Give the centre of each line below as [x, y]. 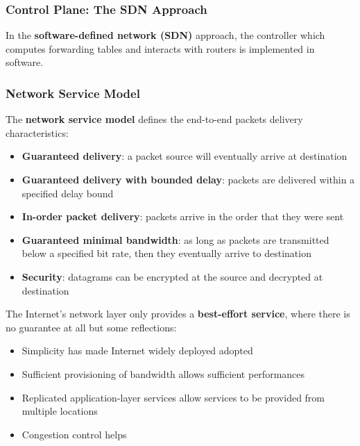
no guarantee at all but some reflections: [91, 327]
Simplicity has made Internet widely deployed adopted [137, 350]
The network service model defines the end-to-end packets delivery [154, 119]
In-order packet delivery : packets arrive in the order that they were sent [183, 216]
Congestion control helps [74, 434]
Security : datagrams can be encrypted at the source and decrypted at [172, 276]
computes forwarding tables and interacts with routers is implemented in [160, 48]
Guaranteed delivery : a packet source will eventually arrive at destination [185, 156]
